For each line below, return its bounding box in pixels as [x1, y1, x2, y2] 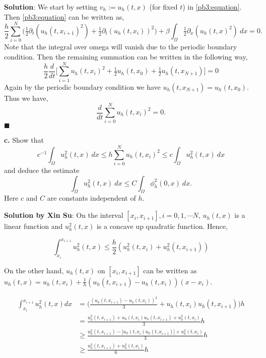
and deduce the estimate [4, 165, 80, 175]
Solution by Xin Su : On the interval [4, 210, 123, 220]
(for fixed [149, 2, 178, 12]
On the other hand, [4, 265, 64, 275]
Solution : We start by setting [4, 2, 98, 12]
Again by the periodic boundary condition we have [4, 81, 161, 92]
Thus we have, [4, 92, 48, 103]
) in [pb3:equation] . [182, 2, 242, 12]
